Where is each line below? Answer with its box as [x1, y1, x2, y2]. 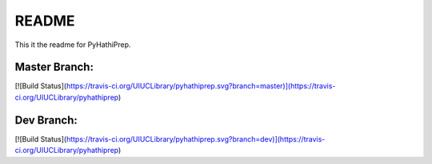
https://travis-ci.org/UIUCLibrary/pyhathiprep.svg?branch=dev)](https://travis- [66, 134, 326, 143]
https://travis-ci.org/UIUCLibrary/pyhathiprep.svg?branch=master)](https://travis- [66, 81, 336, 91]
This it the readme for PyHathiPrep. [14, 40, 131, 49]
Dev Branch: [14, 113, 78, 127]
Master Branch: [14, 61, 94, 74]
